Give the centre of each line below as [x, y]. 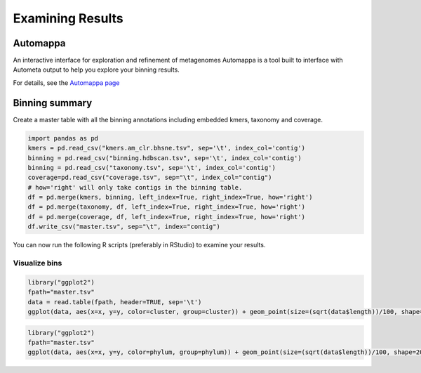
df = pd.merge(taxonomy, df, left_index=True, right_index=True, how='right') [166, 207]
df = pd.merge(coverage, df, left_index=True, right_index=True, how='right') [166, 217]
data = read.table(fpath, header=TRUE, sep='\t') [115, 302]
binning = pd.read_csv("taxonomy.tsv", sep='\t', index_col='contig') [152, 168]
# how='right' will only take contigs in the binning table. [135, 187]
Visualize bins [38, 263]
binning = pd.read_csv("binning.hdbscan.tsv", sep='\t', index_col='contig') [165, 158]
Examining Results [68, 18]
